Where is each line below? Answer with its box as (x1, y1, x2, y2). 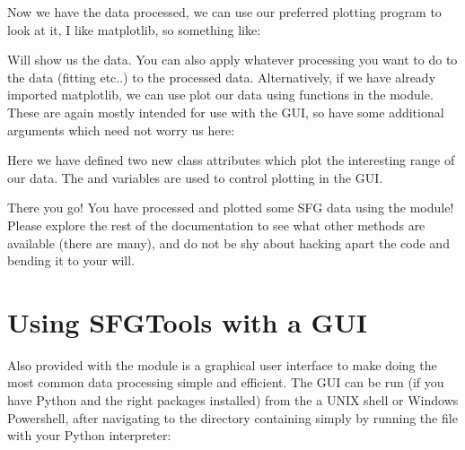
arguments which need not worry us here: (7, 120, 235, 139)
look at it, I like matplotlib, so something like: (7, 20, 261, 39)
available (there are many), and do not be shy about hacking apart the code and (7, 233, 450, 252)
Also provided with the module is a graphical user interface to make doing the (7, 355, 437, 374)
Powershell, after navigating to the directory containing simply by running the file (7, 408, 458, 427)
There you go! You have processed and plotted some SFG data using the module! (7, 198, 454, 217)
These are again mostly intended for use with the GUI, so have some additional (7, 102, 444, 121)
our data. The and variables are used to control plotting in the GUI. (7, 168, 383, 186)
